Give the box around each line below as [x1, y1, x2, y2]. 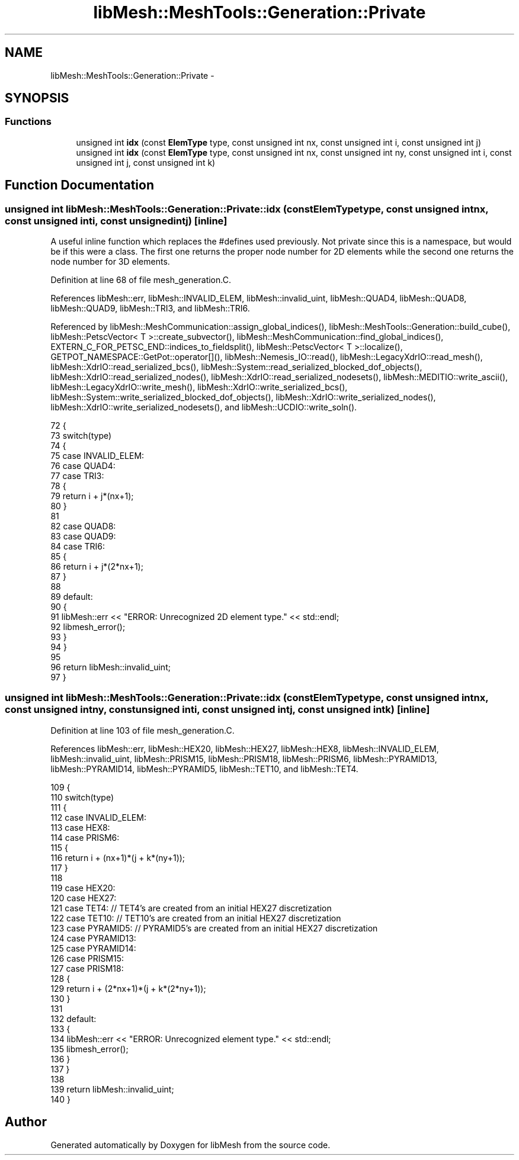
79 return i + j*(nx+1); [50, 491, 134, 502]
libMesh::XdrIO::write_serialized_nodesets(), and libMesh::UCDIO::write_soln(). [50, 402, 357, 413]
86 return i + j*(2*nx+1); [50, 561, 143, 572]
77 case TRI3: [50, 471, 104, 481]
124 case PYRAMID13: [50, 933, 136, 943]
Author [5, 1114, 47, 1130]
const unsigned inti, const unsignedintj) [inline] [5, 214, 228, 227]
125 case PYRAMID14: [50, 943, 136, 953]
